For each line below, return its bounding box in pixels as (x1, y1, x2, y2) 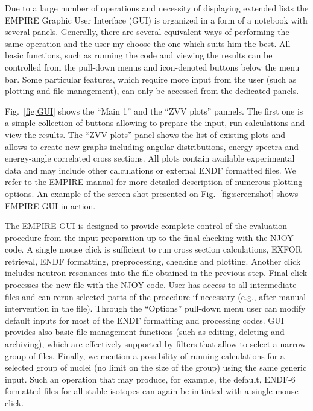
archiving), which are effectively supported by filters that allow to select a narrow (5, 337, 306, 350)
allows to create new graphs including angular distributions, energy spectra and (5, 140, 299, 152)
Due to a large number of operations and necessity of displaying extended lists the (5, 2, 309, 14)
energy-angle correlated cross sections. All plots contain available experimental (5, 152, 295, 165)
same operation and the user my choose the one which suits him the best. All (5, 37, 291, 49)
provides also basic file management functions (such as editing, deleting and (5, 325, 285, 338)
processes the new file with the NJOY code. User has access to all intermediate (5, 278, 297, 291)
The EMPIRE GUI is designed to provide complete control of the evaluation (5, 219, 288, 232)
